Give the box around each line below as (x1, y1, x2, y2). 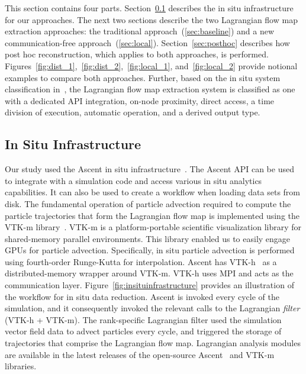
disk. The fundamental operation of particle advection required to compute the (5, 197, 291, 209)
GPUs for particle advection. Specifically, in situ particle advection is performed (5, 244, 295, 256)
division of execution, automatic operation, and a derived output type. (5, 106, 260, 118)
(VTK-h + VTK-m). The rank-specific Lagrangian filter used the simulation (5, 313, 282, 325)
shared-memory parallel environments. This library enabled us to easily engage (5, 232, 291, 244)
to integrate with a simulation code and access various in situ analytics (5, 174, 262, 186)
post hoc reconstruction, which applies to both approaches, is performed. (5, 48, 269, 60)
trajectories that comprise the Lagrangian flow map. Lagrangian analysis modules (5, 337, 301, 349)
